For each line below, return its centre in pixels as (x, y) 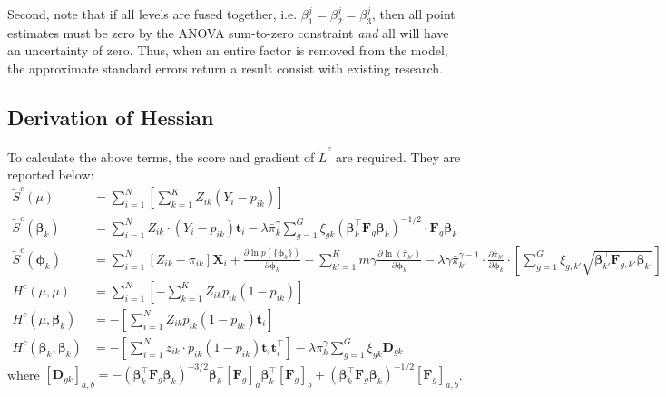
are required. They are (398, 156)
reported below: (51, 174)
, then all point (413, 14)
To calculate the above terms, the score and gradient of (161, 156)
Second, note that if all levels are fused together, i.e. (152, 14)
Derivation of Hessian (111, 116)
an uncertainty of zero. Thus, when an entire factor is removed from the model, (228, 50)
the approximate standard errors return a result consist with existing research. (225, 68)
